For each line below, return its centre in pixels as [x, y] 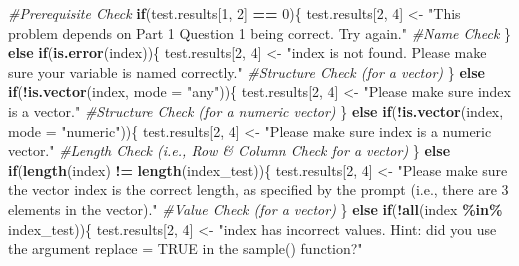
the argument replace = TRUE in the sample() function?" [185, 248]
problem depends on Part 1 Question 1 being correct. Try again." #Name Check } [260, 32]
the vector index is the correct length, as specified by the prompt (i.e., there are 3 [258, 189]
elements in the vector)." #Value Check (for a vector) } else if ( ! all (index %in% [255, 208]
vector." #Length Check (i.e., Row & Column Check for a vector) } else [229, 150]
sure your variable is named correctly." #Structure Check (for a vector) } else [246, 71]
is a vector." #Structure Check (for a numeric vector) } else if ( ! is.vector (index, [256, 110]
